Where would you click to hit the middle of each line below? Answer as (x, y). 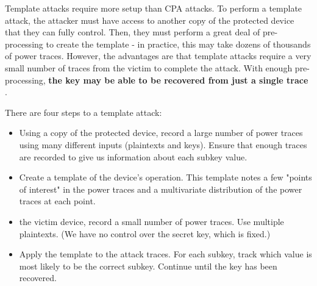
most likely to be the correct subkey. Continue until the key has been (148, 266)
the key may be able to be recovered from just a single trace (178, 80)
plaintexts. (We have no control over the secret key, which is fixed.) (145, 233)
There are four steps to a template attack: (84, 112)
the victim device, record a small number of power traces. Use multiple (151, 221)
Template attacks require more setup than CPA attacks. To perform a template (154, 8)
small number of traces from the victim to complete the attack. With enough (149, 67)
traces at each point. (57, 201)
